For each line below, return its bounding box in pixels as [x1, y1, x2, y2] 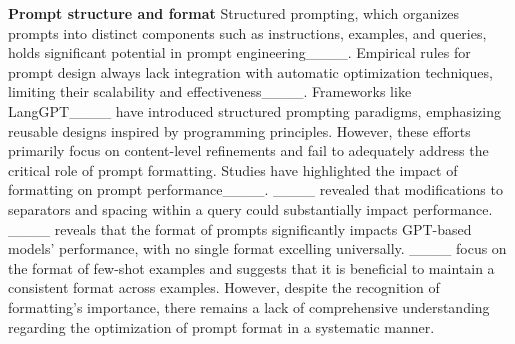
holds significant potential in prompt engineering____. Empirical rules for [8, 42, 471, 63]
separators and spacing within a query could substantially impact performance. [8, 198, 493, 219]
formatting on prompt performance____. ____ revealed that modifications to [8, 179, 503, 200]
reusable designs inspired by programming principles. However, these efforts [8, 120, 471, 141]
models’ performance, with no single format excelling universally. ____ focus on [8, 238, 507, 259]
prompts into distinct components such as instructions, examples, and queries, [8, 22, 487, 43]
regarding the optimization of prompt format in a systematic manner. [8, 316, 435, 337]
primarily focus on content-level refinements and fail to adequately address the [8, 140, 489, 161]
